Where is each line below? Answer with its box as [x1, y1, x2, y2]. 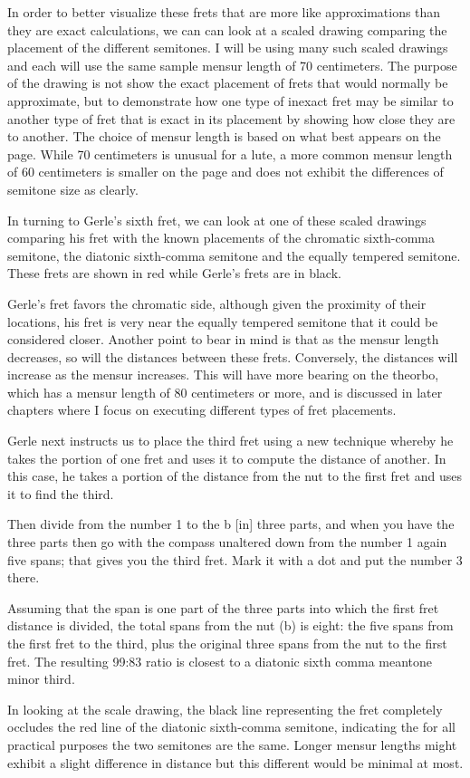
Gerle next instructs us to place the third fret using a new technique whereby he [7, 431, 454, 450]
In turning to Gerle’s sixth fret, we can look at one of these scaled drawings [7, 210, 427, 229]
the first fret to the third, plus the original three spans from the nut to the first [7, 634, 447, 652]
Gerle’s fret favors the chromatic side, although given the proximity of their [7, 293, 427, 312]
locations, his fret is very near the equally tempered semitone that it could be [7, 312, 438, 331]
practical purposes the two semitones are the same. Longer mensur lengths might [7, 735, 457, 754]
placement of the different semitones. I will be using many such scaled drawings [7, 38, 448, 57]
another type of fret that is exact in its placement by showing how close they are [7, 109, 456, 128]
